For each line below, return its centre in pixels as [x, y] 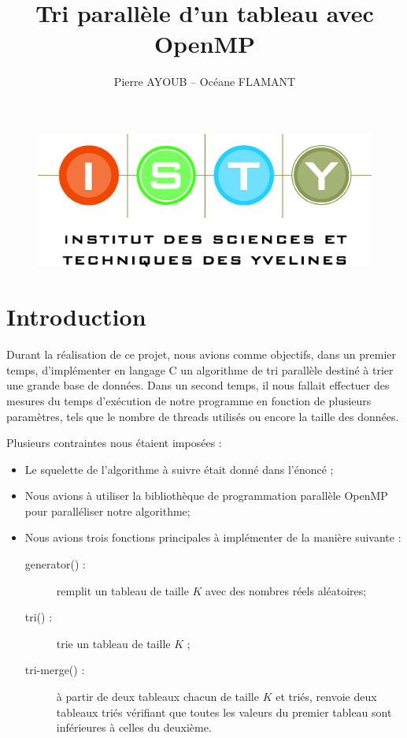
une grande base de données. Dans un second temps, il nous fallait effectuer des [198, 385]
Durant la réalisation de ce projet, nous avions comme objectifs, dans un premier [202, 354]
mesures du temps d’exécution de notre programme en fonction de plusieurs [189, 400]
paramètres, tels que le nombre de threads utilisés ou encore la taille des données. [203, 416]
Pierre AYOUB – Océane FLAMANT [205, 82]
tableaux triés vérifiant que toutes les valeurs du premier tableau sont [224, 712]
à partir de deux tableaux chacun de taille [157, 697]
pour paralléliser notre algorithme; [107, 511]
